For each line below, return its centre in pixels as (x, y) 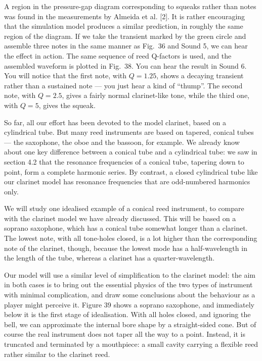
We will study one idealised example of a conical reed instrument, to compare (124, 208)
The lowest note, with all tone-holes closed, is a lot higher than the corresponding (131, 238)
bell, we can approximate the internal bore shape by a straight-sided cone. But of (130, 324)
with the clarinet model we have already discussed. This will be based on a (120, 218)
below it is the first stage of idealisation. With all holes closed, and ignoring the (127, 314)
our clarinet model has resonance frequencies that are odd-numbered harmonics (127, 182)
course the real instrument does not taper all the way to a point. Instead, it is (125, 334)
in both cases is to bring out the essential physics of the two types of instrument (128, 285)
